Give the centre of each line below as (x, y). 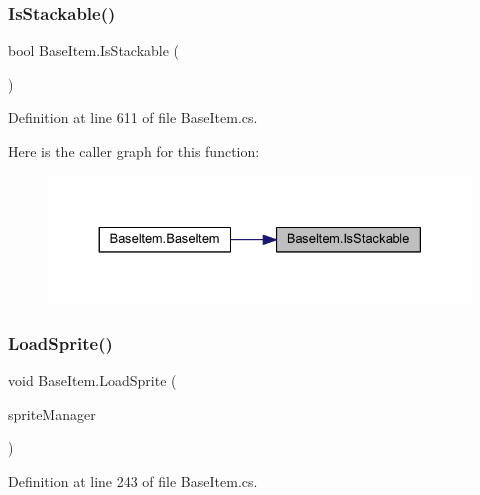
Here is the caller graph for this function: (134, 151)
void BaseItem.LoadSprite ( (92, 380)
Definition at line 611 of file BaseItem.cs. (133, 117)
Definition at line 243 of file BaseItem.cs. (133, 480)
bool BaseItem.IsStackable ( (94, 50)
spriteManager (52, 413)
